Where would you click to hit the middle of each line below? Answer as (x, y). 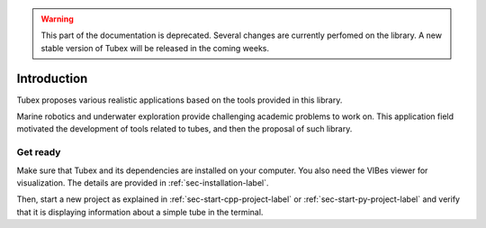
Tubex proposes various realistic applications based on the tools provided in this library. (180, 100)
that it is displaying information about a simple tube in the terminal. (140, 212)
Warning (57, 19)
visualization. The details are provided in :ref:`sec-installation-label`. (143, 183)
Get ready (39, 152)
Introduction (52, 78)
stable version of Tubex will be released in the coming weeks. (155, 48)
